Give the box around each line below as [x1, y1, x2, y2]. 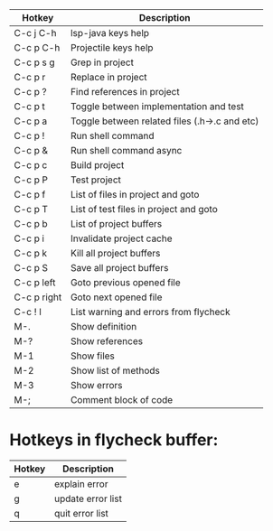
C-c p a [14, 115, 48, 127]
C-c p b [14, 218, 48, 229]
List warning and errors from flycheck [71, 306, 231, 318]
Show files [71, 349, 116, 362]
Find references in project [71, 86, 180, 98]
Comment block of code [71, 394, 174, 405]
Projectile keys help [71, 42, 154, 53]
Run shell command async [71, 144, 183, 156]
